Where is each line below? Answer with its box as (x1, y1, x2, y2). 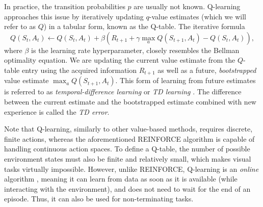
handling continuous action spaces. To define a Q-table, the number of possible (4, 143, 250, 154)
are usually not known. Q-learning (134, 1, 241, 11)
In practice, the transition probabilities (4, 1, 125, 11)
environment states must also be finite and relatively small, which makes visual (4, 153, 251, 164)
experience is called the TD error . (4, 106, 110, 117)
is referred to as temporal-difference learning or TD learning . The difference (4, 86, 242, 97)
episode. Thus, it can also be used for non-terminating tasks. (4, 193, 194, 204)
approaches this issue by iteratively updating (4, 11, 144, 21)
